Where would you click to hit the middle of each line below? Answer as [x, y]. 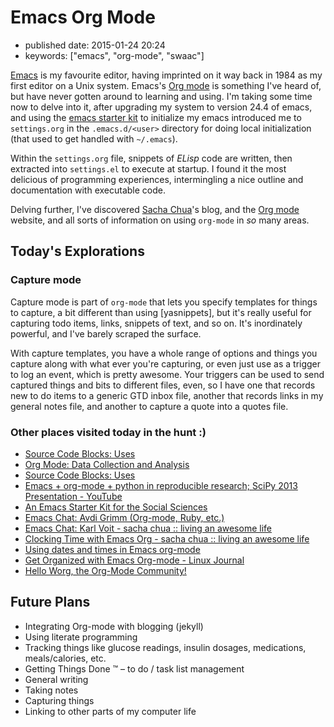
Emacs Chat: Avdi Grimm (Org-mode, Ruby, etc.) [124, 517]
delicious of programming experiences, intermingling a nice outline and [157, 179]
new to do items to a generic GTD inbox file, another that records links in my [167, 395]
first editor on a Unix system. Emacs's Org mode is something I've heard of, [166, 85]
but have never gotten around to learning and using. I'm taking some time [161, 96]
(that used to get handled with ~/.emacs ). [94, 138]
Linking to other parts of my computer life [110, 711]
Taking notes [51, 690]
